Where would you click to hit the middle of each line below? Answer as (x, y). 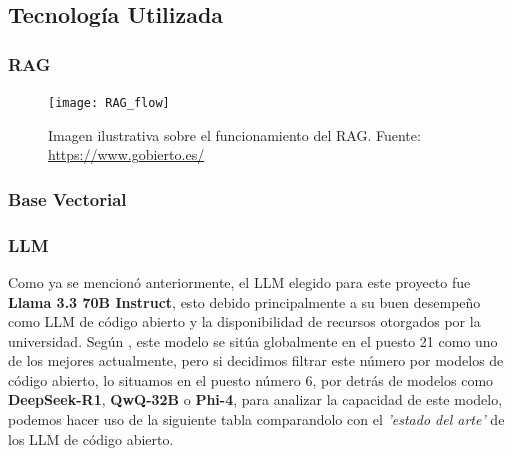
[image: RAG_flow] (109, 103)
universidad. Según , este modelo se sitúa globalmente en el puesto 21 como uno (253, 340)
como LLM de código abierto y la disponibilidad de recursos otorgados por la (244, 321)
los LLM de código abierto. (91, 438)
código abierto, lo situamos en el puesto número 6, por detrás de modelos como (251, 379)
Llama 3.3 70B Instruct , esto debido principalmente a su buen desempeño (244, 301)
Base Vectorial (67, 198)
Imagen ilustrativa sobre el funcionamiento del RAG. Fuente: (234, 134)
